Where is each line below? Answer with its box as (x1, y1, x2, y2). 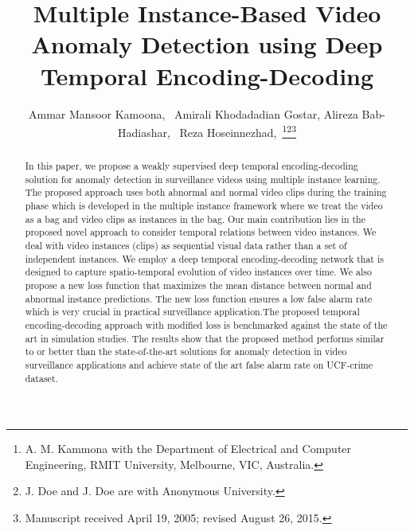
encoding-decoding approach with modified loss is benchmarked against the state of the (25, 318, 388, 332)
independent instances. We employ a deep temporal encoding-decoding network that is (25, 252, 384, 265)
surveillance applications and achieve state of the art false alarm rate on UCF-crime (25, 357, 373, 371)
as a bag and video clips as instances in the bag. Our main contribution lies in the (25, 212, 366, 225)
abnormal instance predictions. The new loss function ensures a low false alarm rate (25, 291, 373, 305)
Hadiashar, (117, 123, 170, 140)
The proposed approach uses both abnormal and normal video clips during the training (25, 185, 387, 199)
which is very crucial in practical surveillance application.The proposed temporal (25, 305, 360, 318)
